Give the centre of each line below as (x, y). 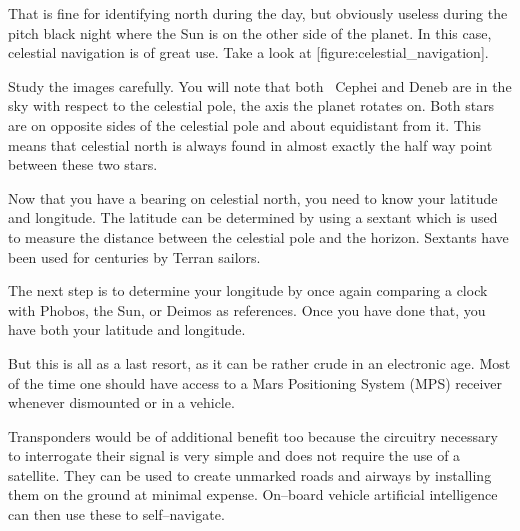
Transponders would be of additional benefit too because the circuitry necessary (253, 435)
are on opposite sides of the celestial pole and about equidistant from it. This (245, 124)
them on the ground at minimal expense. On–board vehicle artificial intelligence (253, 494)
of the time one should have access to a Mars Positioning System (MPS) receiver (255, 382)
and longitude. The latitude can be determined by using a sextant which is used (253, 217)
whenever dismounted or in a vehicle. (121, 402)
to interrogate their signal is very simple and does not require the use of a (234, 455)
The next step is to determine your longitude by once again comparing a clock (248, 290)
